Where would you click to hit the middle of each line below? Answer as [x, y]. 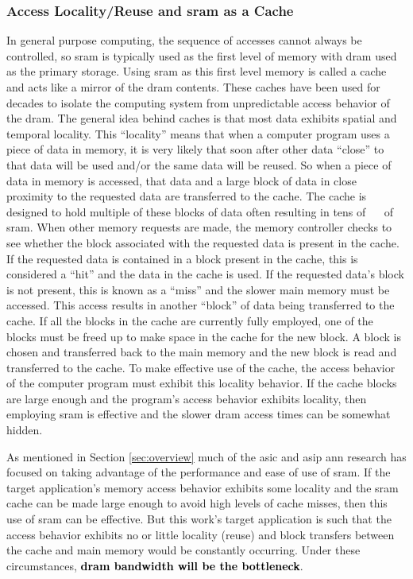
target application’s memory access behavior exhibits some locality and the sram [203, 487]
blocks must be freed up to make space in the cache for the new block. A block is [204, 336]
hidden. [25, 430]
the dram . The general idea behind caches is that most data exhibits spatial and [202, 118]
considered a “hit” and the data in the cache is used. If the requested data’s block [205, 274]
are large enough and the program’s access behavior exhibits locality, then [187, 398]
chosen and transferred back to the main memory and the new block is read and [202, 352]
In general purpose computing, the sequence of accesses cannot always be [184, 40]
